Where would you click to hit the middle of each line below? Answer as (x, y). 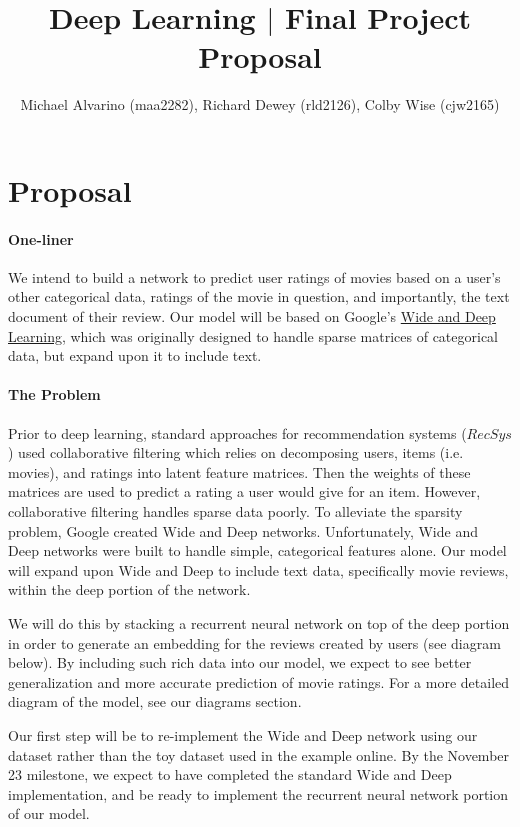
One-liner (41, 238)
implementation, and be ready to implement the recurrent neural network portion (258, 793)
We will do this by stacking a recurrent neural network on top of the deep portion (259, 623)
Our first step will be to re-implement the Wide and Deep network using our (243, 734)
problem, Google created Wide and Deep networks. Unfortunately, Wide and (243, 530)
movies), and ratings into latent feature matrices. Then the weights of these (239, 471)
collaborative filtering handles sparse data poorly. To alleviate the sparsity (235, 511)
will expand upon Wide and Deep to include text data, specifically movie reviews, (258, 569)
